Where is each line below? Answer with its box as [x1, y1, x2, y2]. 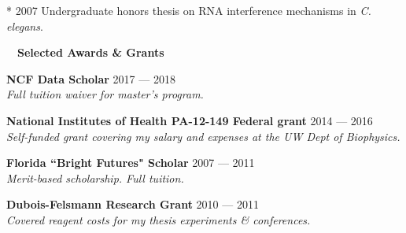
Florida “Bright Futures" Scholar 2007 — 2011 [6, 154, 255, 171]
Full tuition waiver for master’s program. [6, 86, 204, 102]
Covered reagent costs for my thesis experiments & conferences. [6, 211, 311, 227]
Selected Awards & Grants [17, 44, 164, 61]
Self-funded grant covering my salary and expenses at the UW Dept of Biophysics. [6, 128, 400, 144]
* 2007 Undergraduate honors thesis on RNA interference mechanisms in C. [6, 2, 371, 18]
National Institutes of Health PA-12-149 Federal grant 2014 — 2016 [6, 112, 373, 128]
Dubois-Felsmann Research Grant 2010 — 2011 [6, 196, 259, 213]
